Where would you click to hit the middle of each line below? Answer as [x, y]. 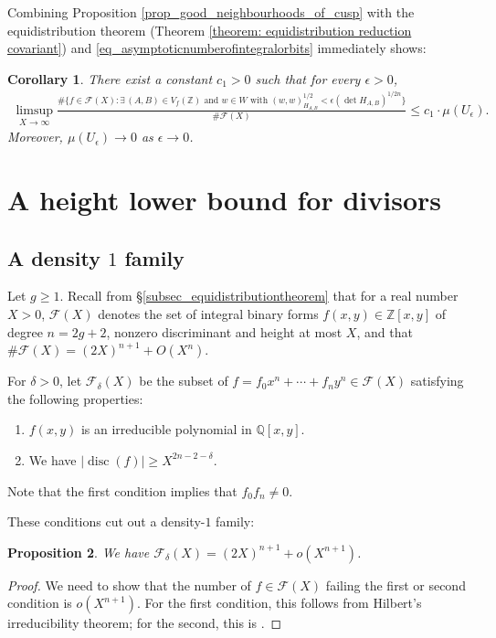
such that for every [308, 78]
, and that [385, 331]
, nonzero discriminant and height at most [224, 331]
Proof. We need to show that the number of [129, 585]
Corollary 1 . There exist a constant [110, 78]
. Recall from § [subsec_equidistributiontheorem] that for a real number [259, 296]
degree [25, 331]
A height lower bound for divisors [224, 199]
